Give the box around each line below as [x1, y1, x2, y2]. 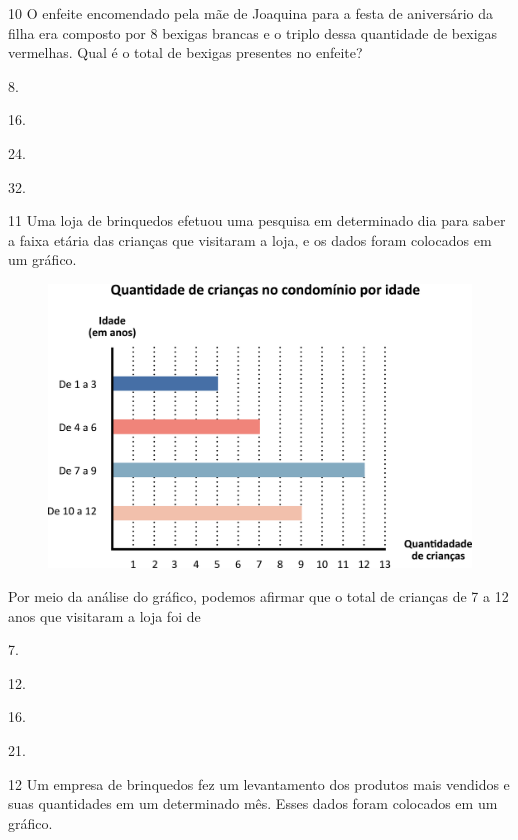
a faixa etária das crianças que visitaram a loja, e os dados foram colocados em [8, 229, 492, 250]
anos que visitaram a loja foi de [8, 605, 201, 626]
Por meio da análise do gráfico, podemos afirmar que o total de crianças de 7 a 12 [8, 585, 509, 606]
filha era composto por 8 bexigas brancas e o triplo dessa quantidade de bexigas [8, 22, 498, 43]
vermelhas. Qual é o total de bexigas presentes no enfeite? [8, 42, 363, 63]
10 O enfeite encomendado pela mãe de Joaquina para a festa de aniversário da [8, 3, 493, 23]
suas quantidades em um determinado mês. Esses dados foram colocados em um [8, 793, 498, 814]
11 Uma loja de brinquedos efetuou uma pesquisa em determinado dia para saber [8, 210, 506, 231]
